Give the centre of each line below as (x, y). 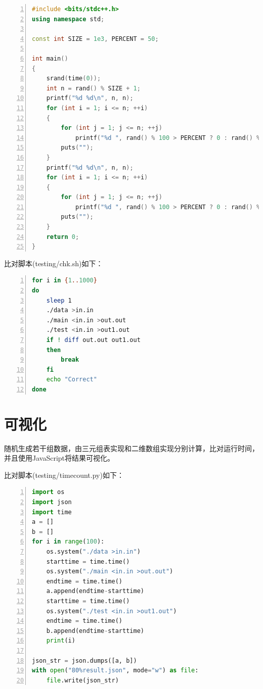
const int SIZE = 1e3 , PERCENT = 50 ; (95, 39)
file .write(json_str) (82, 680)
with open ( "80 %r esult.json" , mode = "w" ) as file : (115, 671)
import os (48, 492)
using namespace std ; (68, 19)
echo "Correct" (72, 380)
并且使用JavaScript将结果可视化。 (59, 458)
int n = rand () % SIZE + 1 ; (93, 88)
